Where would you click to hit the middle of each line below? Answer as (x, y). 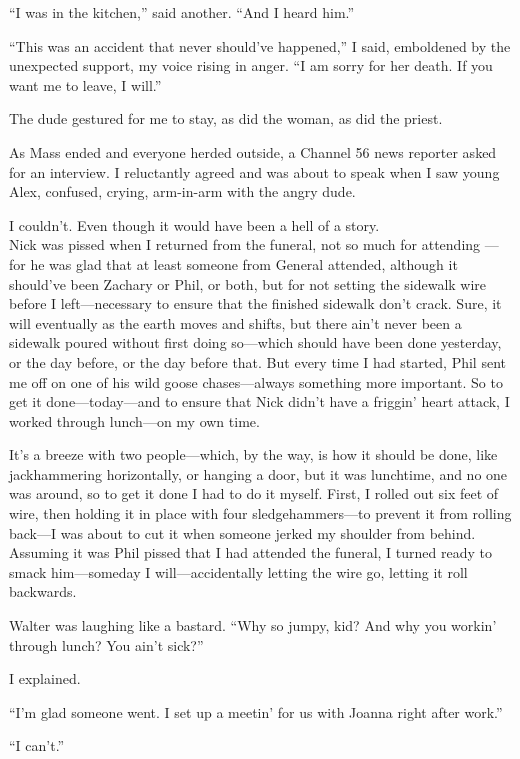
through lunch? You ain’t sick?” (106, 644)
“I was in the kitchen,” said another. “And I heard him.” (182, 12)
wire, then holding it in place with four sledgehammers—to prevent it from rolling (260, 513)
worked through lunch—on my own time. (134, 420)
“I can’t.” (37, 745)
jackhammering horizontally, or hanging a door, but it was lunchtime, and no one (258, 473)
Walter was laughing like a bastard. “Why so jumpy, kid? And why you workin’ (253, 625)
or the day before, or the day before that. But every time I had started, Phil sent (257, 361)
